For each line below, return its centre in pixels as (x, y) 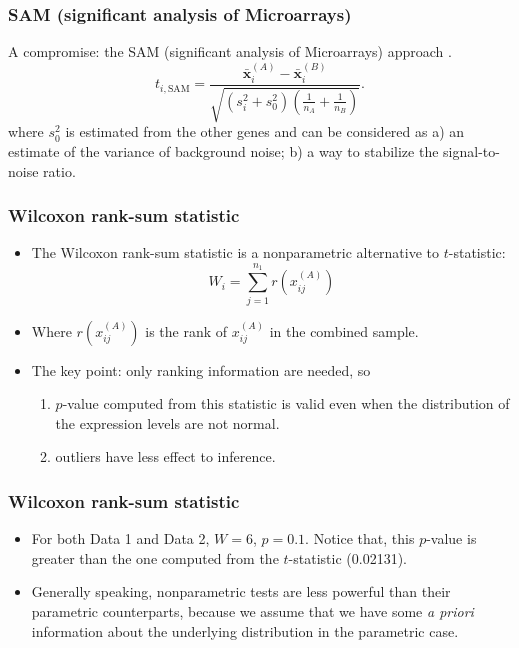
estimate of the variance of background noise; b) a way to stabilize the (223, 151)
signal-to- (471, 151)
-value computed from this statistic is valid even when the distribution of (286, 403)
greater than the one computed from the (155, 557)
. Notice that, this (360, 538)
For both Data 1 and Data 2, (120, 538)
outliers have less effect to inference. (165, 456)
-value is (451, 538)
